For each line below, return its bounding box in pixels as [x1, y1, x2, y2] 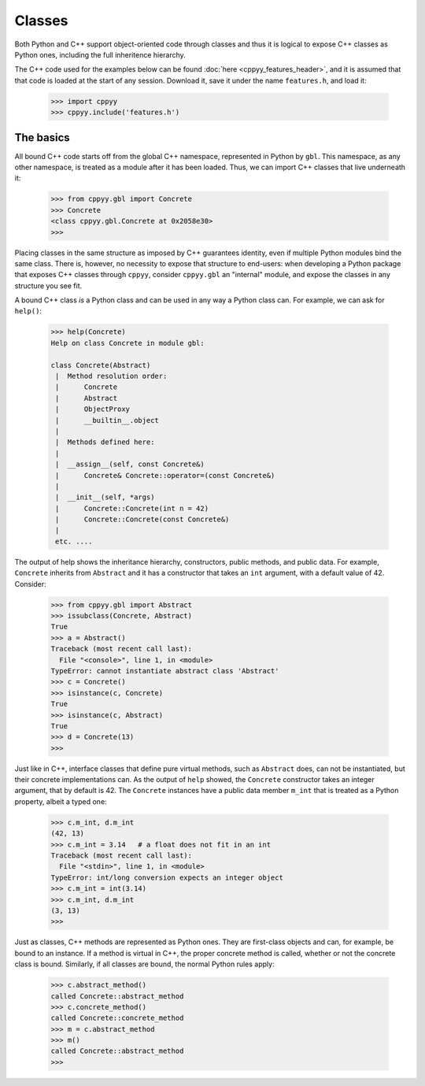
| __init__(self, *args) [55, 493, 155, 502]
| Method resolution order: [55, 372, 168, 381]
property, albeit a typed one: [14, 796, 107, 806]
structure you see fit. [14, 280, 83, 291]
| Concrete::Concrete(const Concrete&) [55, 515, 230, 524]
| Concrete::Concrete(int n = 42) [55, 504, 209, 513]
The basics [14, 131, 70, 144]
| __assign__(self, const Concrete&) [55, 460, 205, 469]
